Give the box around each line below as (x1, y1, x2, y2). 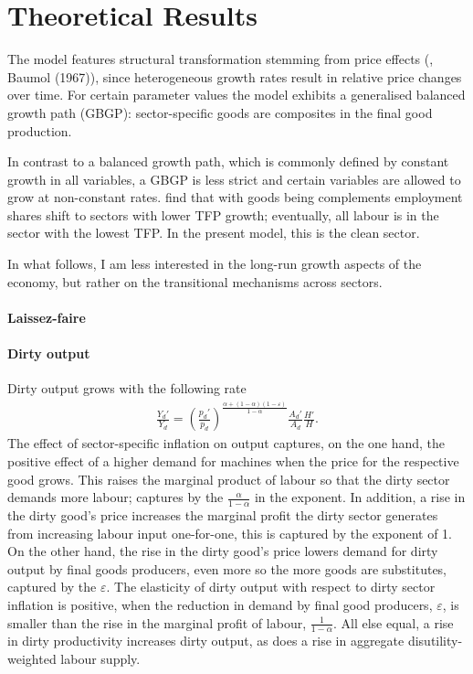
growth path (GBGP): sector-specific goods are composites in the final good (7, 102, 433, 122)
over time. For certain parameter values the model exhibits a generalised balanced (7, 85, 466, 104)
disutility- (407, 631, 463, 650)
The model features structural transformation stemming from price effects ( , (7, 49, 434, 69)
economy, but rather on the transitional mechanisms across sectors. (7, 272, 383, 291)
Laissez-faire (7, 307, 86, 326)
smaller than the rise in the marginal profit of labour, (7, 613, 307, 632)
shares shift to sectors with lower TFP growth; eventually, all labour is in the (7, 205, 439, 224)
